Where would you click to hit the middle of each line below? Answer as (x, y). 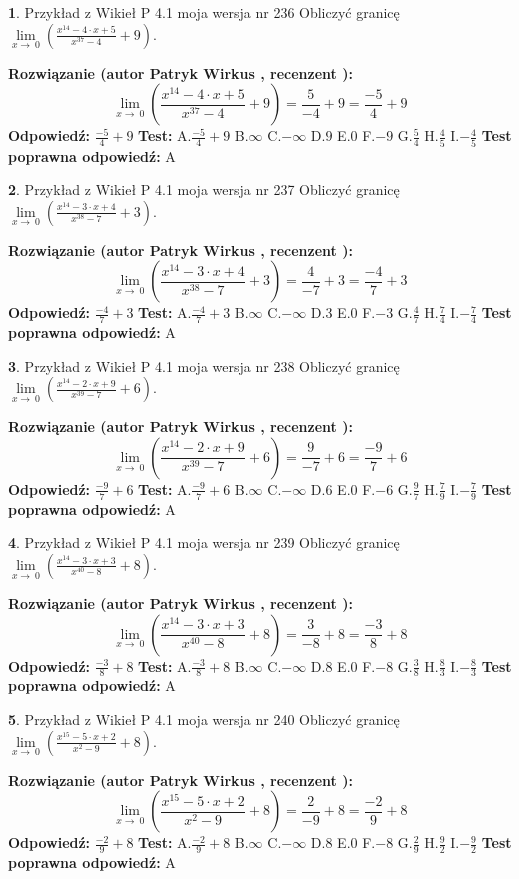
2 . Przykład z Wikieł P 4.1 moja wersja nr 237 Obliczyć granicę (204, 189)
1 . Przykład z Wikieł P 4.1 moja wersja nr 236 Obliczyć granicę (204, 12)
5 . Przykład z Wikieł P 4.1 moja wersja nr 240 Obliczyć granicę (204, 718)
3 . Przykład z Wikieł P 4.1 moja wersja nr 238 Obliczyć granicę (204, 365)
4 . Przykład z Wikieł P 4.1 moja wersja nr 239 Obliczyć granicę (204, 542)
